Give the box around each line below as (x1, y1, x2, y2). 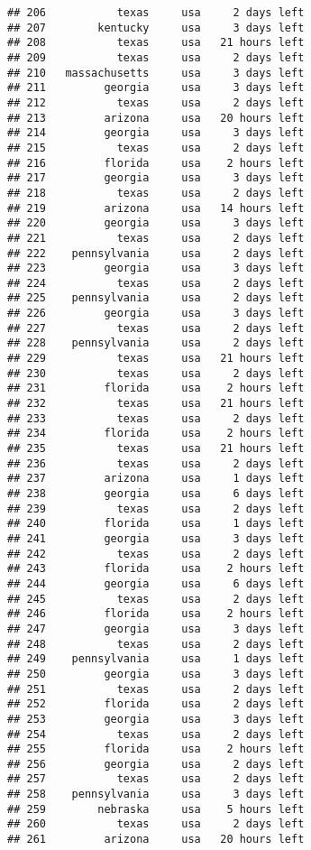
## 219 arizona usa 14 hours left (7, 201, 305, 215)
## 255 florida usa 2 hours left (7, 743, 305, 756)
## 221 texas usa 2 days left (7, 231, 305, 245)
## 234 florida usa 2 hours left (7, 427, 305, 440)
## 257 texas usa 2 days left (7, 772, 305, 786)
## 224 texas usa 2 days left (7, 276, 305, 290)
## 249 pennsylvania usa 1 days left (7, 652, 305, 666)
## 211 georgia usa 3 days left (7, 81, 305, 95)
